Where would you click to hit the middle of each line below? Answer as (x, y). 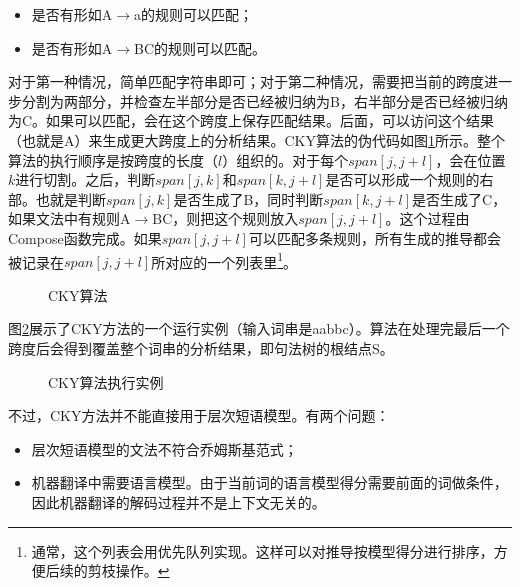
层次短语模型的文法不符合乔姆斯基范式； (164, 448)
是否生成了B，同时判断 (248, 198)
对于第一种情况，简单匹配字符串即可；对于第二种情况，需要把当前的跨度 (246, 81)
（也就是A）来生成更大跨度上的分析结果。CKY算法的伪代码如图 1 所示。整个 (256, 139)
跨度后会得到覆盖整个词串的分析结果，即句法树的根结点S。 (201, 347)
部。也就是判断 (57, 198)
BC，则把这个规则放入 (225, 218)
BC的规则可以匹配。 (200, 47)
